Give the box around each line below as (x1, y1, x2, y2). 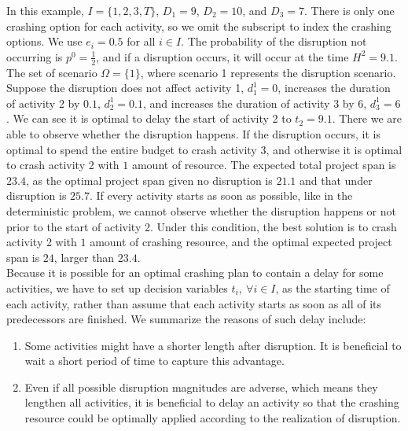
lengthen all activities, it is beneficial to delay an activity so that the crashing (24, 394, 399, 411)
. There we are (332, 110, 402, 127)
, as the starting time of (275, 279, 390, 296)
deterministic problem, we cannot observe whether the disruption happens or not (6, 202, 397, 219)
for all (127, 33, 156, 50)
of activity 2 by (6, 94, 80, 111)
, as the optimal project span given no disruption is (25, 171, 273, 188)
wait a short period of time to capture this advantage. (24, 352, 285, 369)
